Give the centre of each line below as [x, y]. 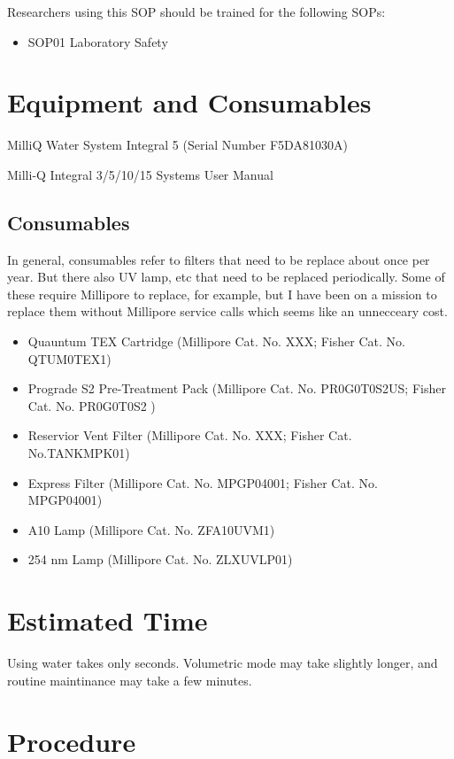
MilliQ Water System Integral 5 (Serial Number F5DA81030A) [177, 145]
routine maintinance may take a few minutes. [130, 680]
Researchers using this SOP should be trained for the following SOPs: [196, 12]
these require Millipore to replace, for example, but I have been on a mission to [222, 294]
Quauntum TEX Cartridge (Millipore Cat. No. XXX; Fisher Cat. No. [216, 341]
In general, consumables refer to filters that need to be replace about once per [219, 259]
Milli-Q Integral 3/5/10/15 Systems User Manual [140, 174]
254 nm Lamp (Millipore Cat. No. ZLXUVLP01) [160, 559]
